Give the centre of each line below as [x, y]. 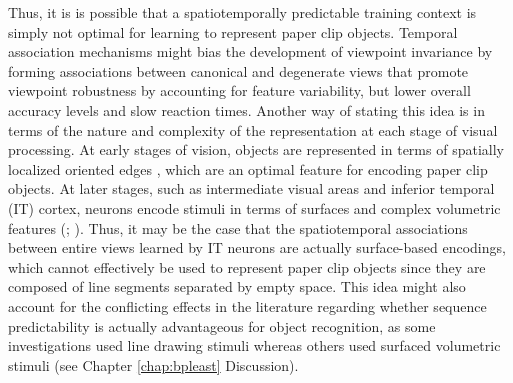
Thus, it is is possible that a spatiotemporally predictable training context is [242, 12]
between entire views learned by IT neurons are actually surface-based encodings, [257, 247]
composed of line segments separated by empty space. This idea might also [237, 286]
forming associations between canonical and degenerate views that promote [238, 70]
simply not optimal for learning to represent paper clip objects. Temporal [233, 31]
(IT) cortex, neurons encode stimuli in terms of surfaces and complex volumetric [254, 207]
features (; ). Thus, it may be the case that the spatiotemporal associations [238, 227]
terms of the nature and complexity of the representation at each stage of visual [253, 129]
